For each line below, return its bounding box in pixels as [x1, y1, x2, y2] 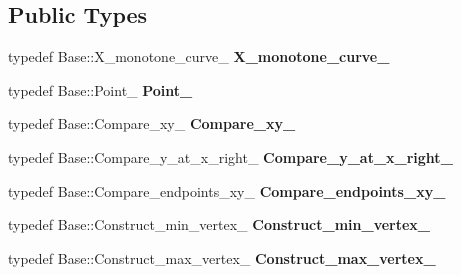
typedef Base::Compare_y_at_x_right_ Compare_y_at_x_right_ [8, 146, 453, 167]
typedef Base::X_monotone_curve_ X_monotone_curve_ [8, 46, 390, 67]
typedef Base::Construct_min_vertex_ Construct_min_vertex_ [8, 214, 431, 235]
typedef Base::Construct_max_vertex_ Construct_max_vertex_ [8, 247, 436, 268]
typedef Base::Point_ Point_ [8, 79, 193, 100]
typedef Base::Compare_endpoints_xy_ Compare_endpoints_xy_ [8, 180, 446, 201]
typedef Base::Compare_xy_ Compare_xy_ [8, 113, 296, 134]
